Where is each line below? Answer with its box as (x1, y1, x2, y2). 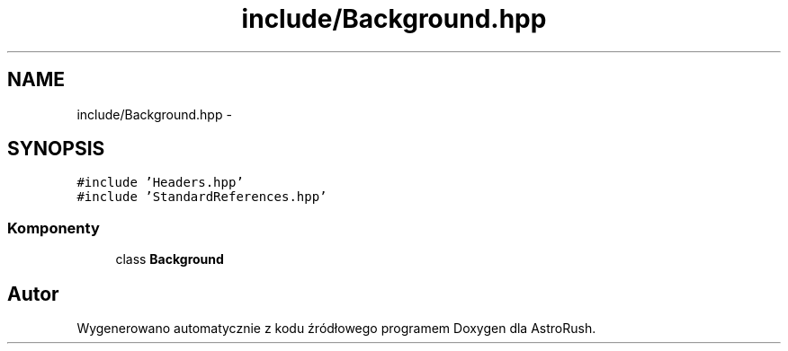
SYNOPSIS (7, 137, 105, 161)
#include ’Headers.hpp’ (76, 175, 244, 190)
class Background (115, 251, 224, 268)
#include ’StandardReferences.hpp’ (76, 189, 327, 205)
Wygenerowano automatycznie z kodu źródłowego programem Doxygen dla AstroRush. (76, 320, 596, 337)
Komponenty (7, 218, 100, 237)
